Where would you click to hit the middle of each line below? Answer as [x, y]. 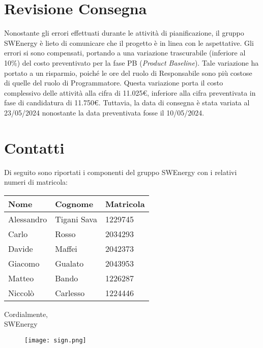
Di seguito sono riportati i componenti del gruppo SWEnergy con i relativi [121, 172]
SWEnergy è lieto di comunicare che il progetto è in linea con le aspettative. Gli [129, 42]
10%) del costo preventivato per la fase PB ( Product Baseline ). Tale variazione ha [131, 62]
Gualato [69, 263]
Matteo [21, 278]
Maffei [66, 248]
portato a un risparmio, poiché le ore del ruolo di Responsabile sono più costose [128, 72]
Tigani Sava [76, 219]
